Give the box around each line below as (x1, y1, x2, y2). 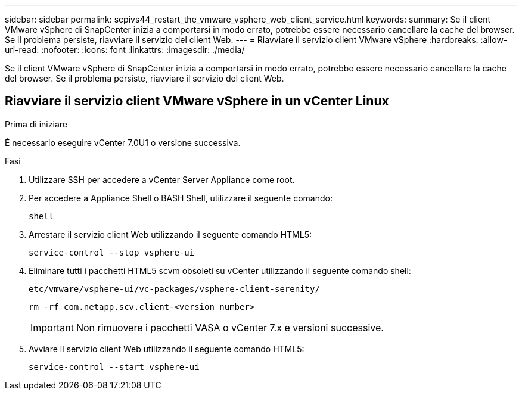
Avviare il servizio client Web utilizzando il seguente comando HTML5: (29, 343, 304, 354)
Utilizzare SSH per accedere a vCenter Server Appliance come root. (29, 174, 295, 185)
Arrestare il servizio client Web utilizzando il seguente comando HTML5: (29, 229, 312, 240)
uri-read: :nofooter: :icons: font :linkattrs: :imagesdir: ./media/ (5, 45, 245, 55)
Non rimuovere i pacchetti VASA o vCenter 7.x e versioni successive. (76, 321, 384, 334)
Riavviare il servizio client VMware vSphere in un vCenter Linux (5, 94, 389, 109)
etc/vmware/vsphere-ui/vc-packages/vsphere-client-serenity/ (29, 284, 320, 294)
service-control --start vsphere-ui (29, 362, 200, 372)
